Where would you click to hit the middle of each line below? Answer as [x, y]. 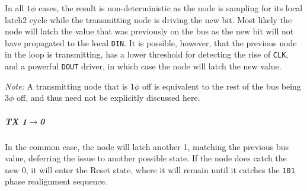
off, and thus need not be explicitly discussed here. [108, 98]
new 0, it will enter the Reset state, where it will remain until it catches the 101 [150, 169]
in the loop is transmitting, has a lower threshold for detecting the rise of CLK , [147, 54]
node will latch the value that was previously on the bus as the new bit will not [149, 31]
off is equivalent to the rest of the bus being [222, 86]
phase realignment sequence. [56, 181]
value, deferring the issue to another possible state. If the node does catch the [146, 158]
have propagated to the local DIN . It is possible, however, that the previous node [151, 42]
